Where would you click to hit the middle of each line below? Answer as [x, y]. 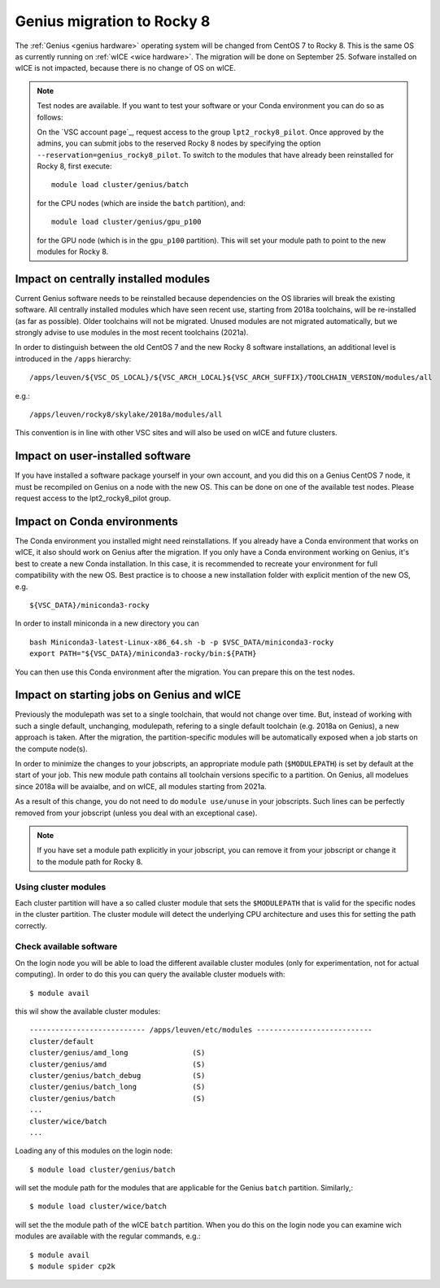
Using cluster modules [61, 887]
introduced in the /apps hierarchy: [73, 359]
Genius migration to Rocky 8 [113, 21]
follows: [50, 117]
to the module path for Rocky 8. [90, 862]
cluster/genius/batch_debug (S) [118, 1075]
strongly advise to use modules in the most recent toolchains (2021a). [132, 333]
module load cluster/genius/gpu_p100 [127, 222]
